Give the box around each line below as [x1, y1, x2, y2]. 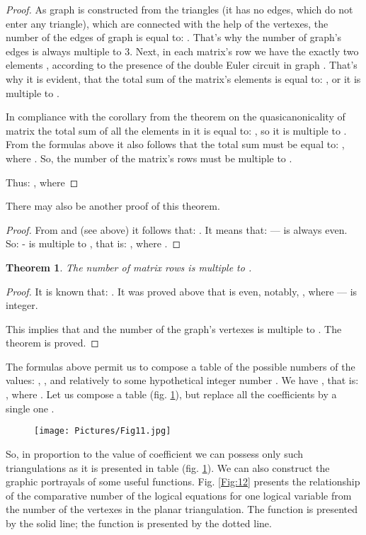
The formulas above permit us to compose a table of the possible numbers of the [6, 359, 355, 373]
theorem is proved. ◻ [6, 335, 99, 350]
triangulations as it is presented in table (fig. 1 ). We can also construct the [6, 460, 330, 475]
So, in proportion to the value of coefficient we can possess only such [6, 446, 304, 461]
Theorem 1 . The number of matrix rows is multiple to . [6, 259, 252, 274]
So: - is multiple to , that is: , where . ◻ [6, 236, 181, 251]
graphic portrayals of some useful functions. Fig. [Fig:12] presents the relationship [6, 474, 360, 489]
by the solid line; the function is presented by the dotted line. [6, 515, 272, 530]
